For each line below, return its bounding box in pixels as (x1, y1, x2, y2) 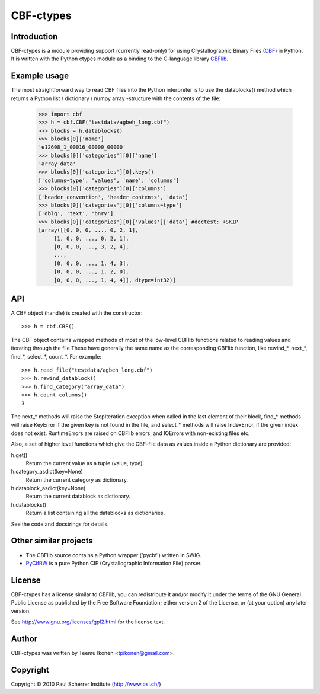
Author (11, 634, 38, 644)
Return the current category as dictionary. (25, 476, 129, 483)
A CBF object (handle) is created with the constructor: (11, 309, 143, 316)
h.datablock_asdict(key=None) (11, 485, 86, 492)
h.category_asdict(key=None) (11, 468, 83, 475)
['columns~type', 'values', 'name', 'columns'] (38, 177, 179, 184)
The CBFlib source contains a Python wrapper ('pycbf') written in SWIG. (25, 551, 201, 558)
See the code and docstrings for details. (11, 520, 109, 527)
